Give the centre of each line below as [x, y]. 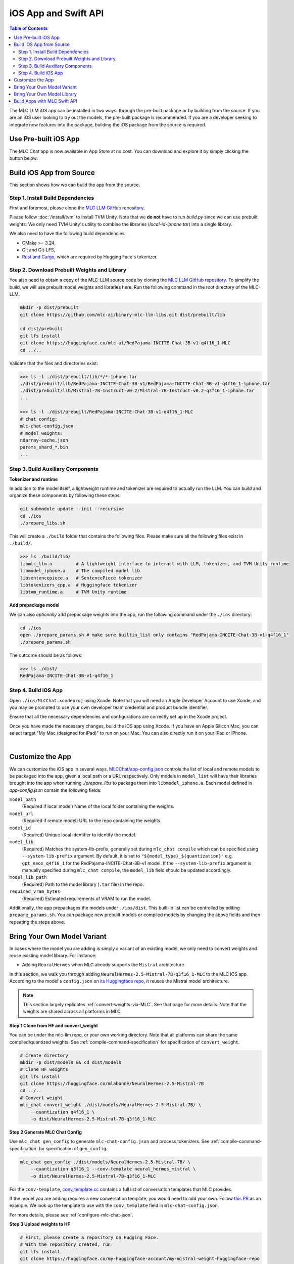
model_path [23, 800]
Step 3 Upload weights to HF [40, 1224]
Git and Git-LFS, [39, 250]
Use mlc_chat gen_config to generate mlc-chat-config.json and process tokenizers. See [109, 1141]
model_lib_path [28, 877]
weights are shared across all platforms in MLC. [72, 1012]
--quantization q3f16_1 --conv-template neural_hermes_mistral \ [113, 1169]
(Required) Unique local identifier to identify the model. [79, 835]
